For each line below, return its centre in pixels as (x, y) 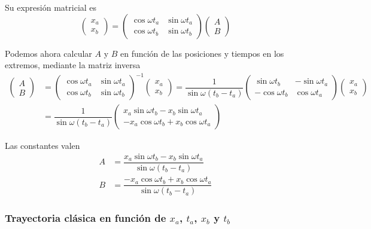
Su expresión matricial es (51, 7)
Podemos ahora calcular (48, 53)
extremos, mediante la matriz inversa (73, 65)
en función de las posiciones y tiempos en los (202, 53)
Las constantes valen (42, 146)
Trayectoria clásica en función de (86, 218)
